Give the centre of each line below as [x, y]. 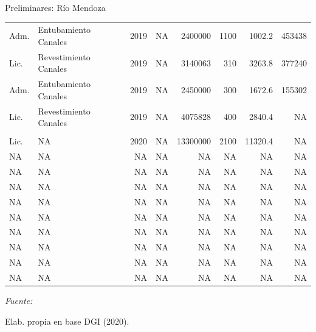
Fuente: [19, 301]
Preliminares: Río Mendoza [55, 7]
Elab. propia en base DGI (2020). [67, 321]
